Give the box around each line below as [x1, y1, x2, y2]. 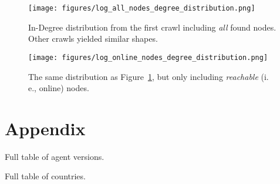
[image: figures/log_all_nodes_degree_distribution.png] [28, 4, 255, 12]
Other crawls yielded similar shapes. [28, 32, 158, 45]
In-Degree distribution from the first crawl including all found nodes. [28, 21, 276, 33]
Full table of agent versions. [5, 150, 104, 162]
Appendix [5, 116, 86, 140]
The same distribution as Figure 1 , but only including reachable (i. [28, 70, 269, 82]
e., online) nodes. [28, 82, 89, 94]
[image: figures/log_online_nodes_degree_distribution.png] [28, 53, 268, 62]
